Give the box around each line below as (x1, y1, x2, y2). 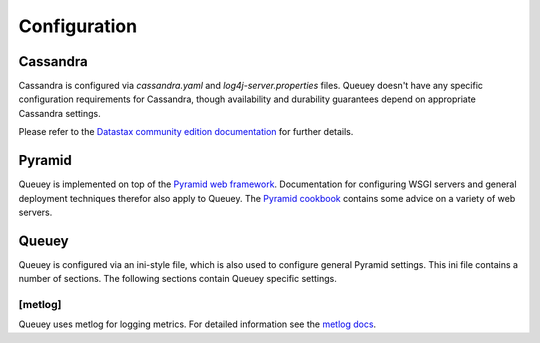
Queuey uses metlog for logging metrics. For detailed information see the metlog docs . (18, 318, 377, 330)
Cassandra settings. (18, 107, 102, 119)
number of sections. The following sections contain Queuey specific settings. (18, 273, 337, 285)
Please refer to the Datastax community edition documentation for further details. (18, 126, 354, 138)
